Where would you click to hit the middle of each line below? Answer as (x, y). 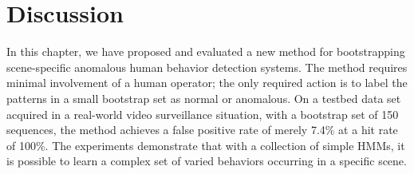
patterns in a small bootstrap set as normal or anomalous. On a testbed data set (204, 98)
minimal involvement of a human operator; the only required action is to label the (207, 83)
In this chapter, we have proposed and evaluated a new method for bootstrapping (206, 51)
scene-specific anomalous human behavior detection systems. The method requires (207, 67)
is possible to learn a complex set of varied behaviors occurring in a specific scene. (207, 161)
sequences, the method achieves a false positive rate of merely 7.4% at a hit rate (202, 130)
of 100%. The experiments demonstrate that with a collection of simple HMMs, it (206, 145)
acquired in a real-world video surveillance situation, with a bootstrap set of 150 (203, 114)
